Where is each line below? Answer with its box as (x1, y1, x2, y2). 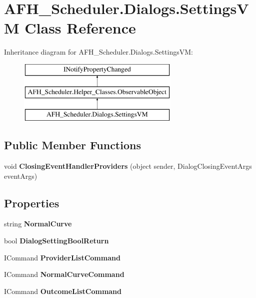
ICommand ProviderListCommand (4, 252, 120, 262)
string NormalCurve (4, 218, 72, 229)
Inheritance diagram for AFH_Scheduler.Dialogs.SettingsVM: (4, 47, 193, 57)
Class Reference (24, 18, 136, 38)
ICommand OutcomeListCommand (4, 285, 122, 296)
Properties (4, 195, 59, 210)
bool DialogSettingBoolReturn (4, 235, 109, 246)
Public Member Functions (4, 137, 141, 153)
